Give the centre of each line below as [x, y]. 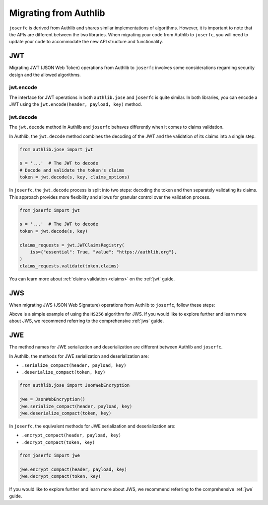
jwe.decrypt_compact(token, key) [60, 476]
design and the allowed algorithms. [45, 75]
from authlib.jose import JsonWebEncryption [75, 385]
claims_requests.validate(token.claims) [69, 266]
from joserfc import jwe [50, 455]
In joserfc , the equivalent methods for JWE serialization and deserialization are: [92, 426]
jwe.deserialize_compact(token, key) [66, 413]
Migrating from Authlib [57, 13]
